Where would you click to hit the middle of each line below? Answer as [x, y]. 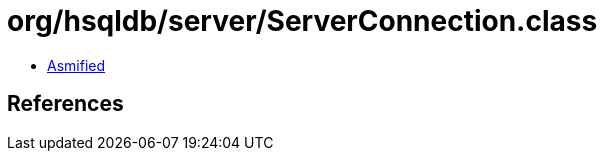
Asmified [76, 65]
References [65, 104]
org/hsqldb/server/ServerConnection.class [302, 21]
